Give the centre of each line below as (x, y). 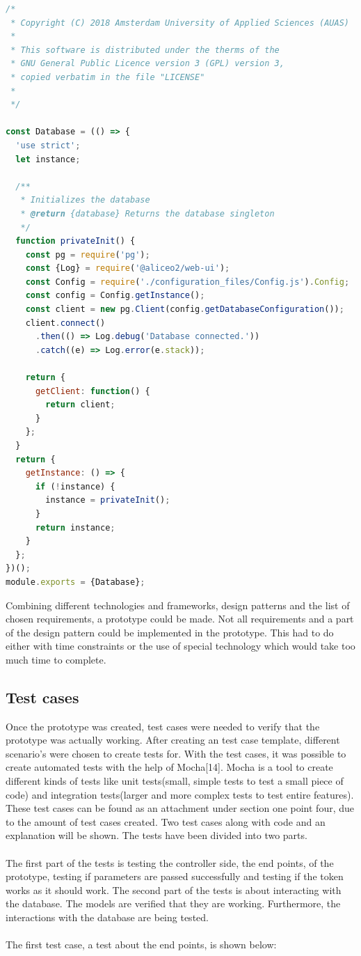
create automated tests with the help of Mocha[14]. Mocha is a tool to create (169, 767)
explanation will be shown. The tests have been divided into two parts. (157, 835)
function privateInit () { (75, 241)
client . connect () (65, 323)
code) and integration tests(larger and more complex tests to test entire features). (180, 794)
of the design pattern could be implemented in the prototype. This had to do (170, 632)
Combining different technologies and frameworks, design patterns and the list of (178, 605)
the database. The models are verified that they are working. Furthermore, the (173, 903)
